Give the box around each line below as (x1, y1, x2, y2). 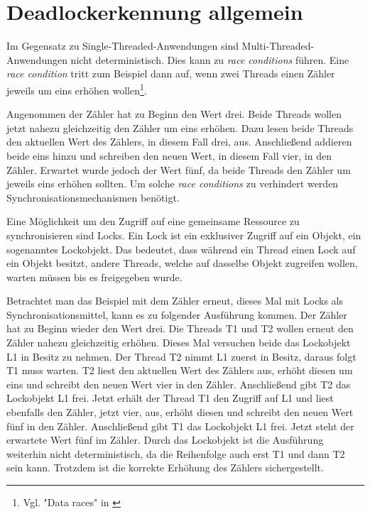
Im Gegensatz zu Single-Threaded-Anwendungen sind (6, 38, 239, 53)
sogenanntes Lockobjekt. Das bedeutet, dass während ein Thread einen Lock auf (6, 241, 356, 256)
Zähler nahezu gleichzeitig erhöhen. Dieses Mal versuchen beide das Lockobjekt (6, 335, 351, 350)
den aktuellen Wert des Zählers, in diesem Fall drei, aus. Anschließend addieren (6, 134, 352, 149)
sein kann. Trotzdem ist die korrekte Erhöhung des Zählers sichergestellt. (6, 460, 324, 475)
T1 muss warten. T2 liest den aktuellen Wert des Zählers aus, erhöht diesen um (6, 363, 353, 378)
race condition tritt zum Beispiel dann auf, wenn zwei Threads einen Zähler (6, 66, 335, 81)
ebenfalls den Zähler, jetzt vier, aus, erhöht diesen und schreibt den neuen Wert (6, 405, 354, 420)
